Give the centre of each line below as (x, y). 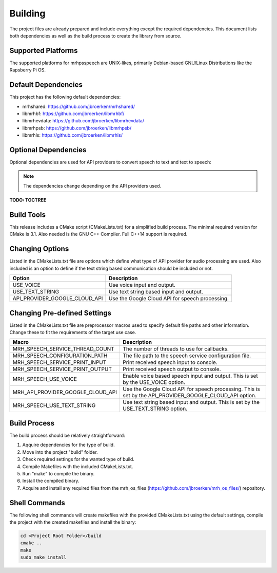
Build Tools (28, 215)
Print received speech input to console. (170, 362)
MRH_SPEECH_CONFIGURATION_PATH (60, 356)
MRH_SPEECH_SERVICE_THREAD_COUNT (64, 349)
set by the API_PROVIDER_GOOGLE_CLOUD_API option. (190, 396)
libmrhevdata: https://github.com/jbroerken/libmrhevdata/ (83, 121)
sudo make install (43, 557)
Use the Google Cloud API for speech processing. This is (191, 389)
